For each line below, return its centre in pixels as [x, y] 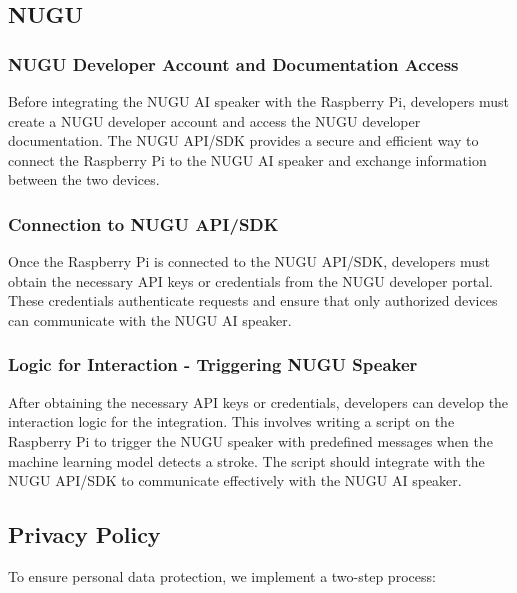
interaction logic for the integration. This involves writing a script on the [231, 421]
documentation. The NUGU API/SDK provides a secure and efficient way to [243, 140]
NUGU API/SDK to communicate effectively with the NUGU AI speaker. [235, 480]
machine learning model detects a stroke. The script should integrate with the [246, 460]
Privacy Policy [84, 534]
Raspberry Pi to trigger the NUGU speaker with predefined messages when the [250, 440]
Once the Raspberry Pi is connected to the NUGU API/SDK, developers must [249, 261]
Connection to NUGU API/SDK [143, 223]
